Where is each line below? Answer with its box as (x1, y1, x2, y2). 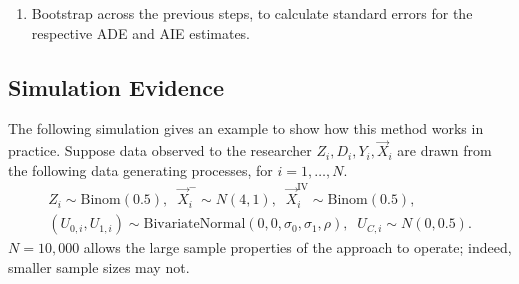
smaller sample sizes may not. (8, 256, 190, 277)
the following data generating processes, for (8, 159, 273, 180)
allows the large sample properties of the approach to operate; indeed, (83, 237, 512, 258)
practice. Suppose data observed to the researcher (8, 140, 312, 161)
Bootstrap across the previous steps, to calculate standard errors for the (31, 3, 473, 23)
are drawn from (397, 140, 492, 161)
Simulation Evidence (8, 71, 225, 102)
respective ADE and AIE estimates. (31, 22, 251, 43)
